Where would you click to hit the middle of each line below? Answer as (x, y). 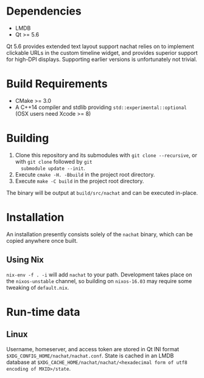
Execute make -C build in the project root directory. (79, 181)
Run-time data (43, 312)
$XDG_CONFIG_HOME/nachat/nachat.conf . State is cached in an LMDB (90, 355)
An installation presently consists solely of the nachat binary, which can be (100, 234)
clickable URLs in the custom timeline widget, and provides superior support (102, 52)
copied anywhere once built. (42, 240)
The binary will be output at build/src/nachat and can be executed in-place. (102, 192)
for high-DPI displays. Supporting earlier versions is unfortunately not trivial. (102, 59)
